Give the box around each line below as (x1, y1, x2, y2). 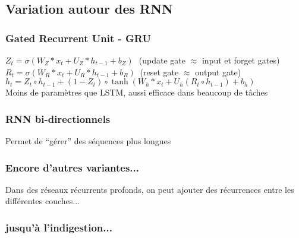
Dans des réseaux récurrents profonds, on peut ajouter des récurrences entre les (5, 183, 294, 195)
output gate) (195, 65, 241, 78)
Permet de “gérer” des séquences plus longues (5, 135, 171, 147)
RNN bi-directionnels (5, 111, 111, 126)
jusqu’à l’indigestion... (5, 220, 112, 234)
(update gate (139, 54, 186, 66)
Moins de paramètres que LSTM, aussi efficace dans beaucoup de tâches (5, 86, 268, 99)
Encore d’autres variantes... (5, 160, 139, 174)
